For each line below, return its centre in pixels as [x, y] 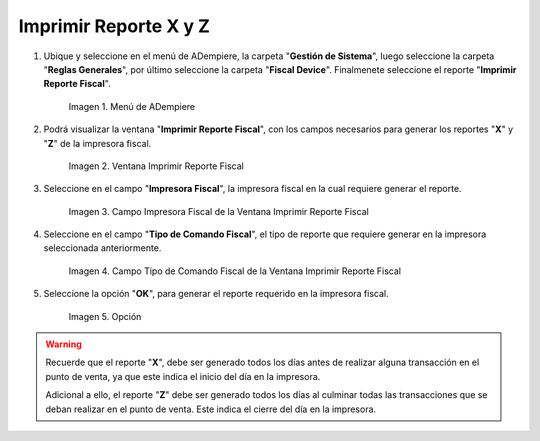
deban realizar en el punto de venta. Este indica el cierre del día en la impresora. [211, 409]
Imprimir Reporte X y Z [114, 26]
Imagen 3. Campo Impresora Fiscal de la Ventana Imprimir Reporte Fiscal [218, 211]
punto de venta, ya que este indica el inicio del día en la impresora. [183, 376]
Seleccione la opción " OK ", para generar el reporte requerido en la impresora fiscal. [216, 294]
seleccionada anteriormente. [102, 248]
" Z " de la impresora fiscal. [97, 143]
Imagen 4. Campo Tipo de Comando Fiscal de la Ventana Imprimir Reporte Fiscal [235, 271]
